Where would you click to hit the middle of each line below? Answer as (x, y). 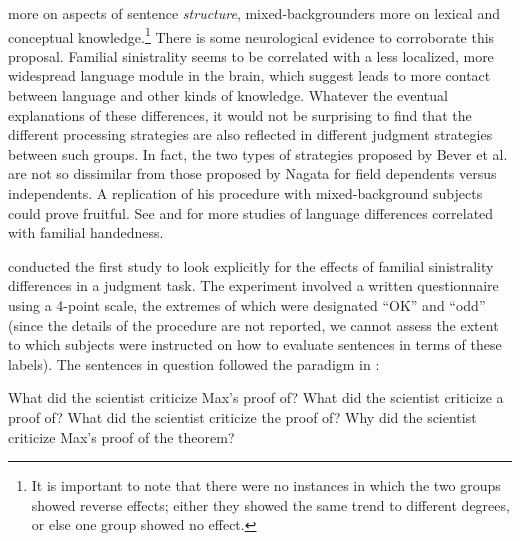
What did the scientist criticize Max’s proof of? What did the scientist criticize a (256, 397)
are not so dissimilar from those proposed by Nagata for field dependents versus (252, 173)
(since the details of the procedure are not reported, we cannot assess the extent (253, 324)
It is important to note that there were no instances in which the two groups (266, 485)
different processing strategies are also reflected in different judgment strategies (250, 134)
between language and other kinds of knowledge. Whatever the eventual (228, 95)
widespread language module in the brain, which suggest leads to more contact (249, 75)
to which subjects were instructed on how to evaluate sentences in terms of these (255, 344)
